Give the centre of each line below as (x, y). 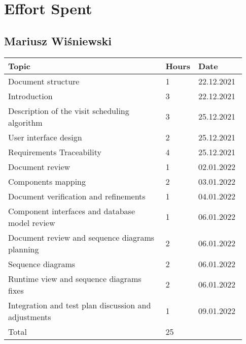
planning (24, 249)
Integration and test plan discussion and (80, 305)
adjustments (30, 317)
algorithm (25, 122)
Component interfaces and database (72, 211)
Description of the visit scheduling (69, 110)
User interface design (45, 137)
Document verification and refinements (77, 196)
